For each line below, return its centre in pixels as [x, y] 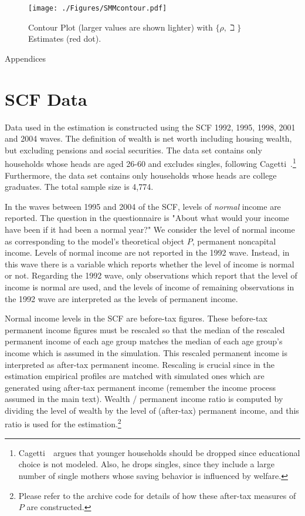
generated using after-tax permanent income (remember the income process [140, 387]
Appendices [26, 58]
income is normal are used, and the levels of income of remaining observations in [150, 287]
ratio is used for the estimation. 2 [63, 423]
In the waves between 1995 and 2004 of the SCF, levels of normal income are [143, 206]
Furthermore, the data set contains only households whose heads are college [141, 175]
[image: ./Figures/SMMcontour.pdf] [98, 8]
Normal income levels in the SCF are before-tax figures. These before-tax [136, 318]
